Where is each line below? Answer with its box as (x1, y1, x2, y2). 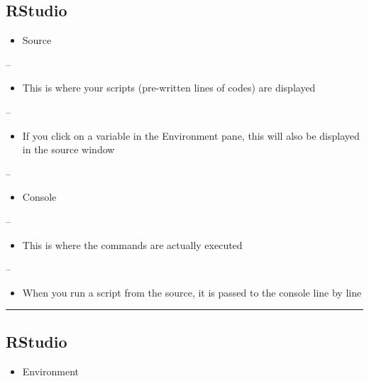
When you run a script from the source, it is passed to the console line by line (22, 285, 362, 299)
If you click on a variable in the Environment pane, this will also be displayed (22, 128, 360, 143)
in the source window (22, 142, 115, 157)
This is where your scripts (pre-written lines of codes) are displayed (22, 80, 316, 95)
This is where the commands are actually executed (22, 237, 243, 252)
